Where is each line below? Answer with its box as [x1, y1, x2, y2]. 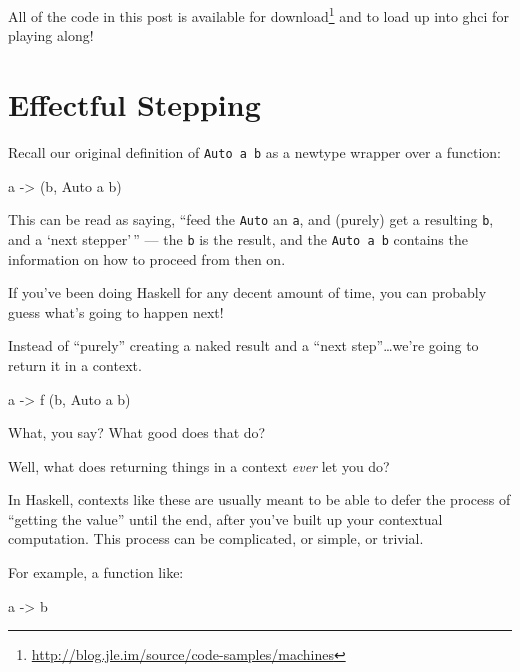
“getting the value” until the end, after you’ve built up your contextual [8, 508, 443, 529]
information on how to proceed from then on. [8, 248, 286, 269]
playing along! [8, 25, 94, 46]
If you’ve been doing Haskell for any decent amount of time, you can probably [8, 282, 487, 303]
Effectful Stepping [8, 84, 261, 125]
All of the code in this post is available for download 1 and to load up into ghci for [8, 3, 509, 26]
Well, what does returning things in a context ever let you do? [8, 455, 390, 476]
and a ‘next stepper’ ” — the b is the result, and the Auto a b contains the [8, 228, 468, 249]
